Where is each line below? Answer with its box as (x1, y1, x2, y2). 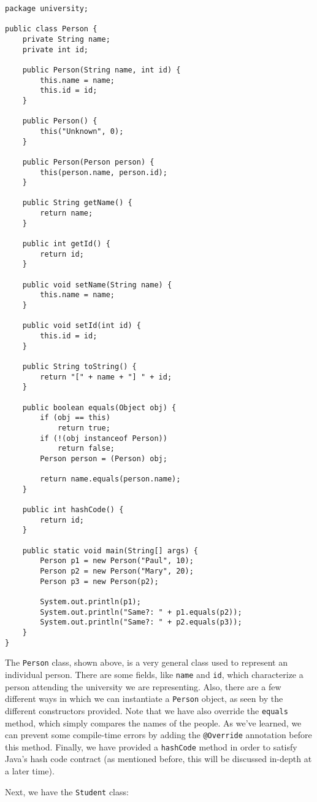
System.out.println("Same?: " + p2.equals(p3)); (40, 618, 242, 627)
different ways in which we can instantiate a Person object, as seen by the (5, 692, 283, 705)
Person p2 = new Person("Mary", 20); (40, 567, 194, 576)
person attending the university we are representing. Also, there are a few (5, 680, 281, 693)
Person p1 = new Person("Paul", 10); (40, 556, 194, 566)
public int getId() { (22, 239, 110, 249)
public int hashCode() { (22, 505, 124, 515)
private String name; (22, 34, 110, 44)
